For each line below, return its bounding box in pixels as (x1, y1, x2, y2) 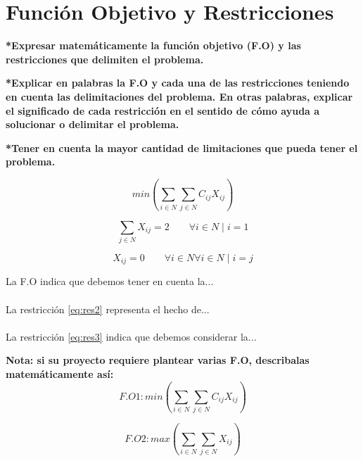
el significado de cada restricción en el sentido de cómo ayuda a (6, 103, 320, 118)
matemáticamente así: (6, 366, 114, 381)
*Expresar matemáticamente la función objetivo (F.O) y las (6, 38, 301, 53)
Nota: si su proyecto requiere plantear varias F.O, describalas (6, 353, 310, 367)
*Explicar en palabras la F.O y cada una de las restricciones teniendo (6, 75, 350, 90)
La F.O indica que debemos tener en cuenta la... (6, 274, 214, 289)
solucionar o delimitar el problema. (6, 117, 179, 132)
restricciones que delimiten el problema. (6, 51, 204, 66)
